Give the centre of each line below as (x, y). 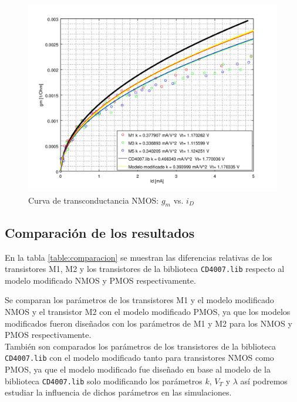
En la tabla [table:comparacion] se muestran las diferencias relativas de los (139, 257)
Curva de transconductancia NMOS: (94, 200)
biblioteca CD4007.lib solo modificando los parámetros (104, 381)
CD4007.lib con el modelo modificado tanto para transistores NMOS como (139, 358)
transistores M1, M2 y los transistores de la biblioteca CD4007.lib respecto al (145, 269)
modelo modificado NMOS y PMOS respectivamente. (100, 280)
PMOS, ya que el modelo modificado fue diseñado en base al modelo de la (138, 369)
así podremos (264, 381)
